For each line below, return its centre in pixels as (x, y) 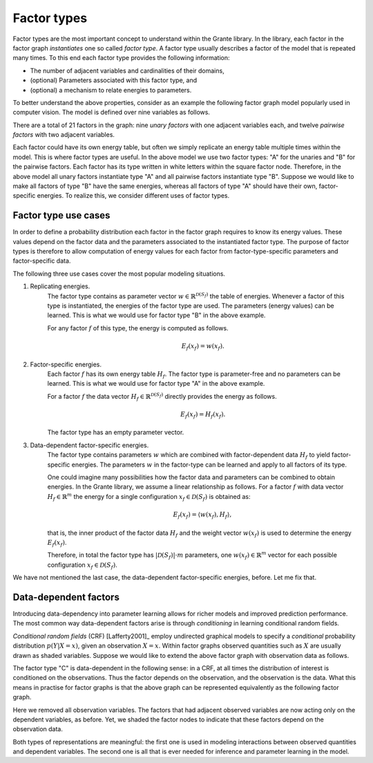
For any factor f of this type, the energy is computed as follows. (138, 328)
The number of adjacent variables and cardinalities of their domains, (127, 70)
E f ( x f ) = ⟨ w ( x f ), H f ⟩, (202, 515)
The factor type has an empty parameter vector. (116, 433)
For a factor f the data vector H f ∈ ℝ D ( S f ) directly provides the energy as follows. (162, 397)
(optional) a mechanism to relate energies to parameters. (111, 90)
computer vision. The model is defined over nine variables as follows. (112, 112)
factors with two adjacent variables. (64, 135)
